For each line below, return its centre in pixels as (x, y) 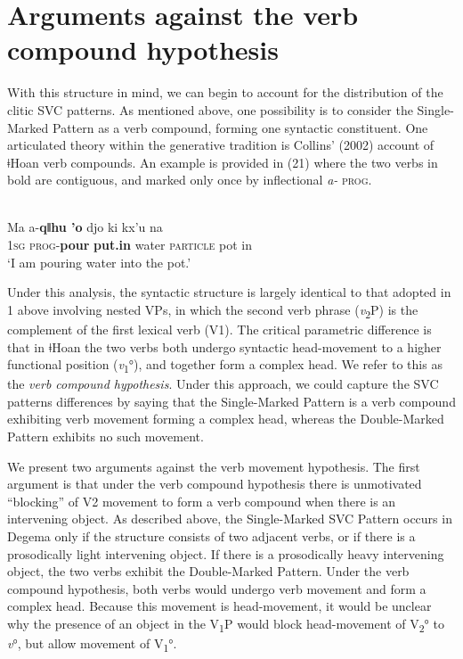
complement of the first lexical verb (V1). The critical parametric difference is (219, 329)
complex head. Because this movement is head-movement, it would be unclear (219, 606)
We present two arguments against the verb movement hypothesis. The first (214, 466)
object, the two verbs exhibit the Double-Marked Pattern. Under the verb (208, 571)
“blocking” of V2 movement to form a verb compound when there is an (202, 501)
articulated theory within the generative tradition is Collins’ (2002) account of (221, 145)
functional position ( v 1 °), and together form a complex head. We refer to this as (225, 365)
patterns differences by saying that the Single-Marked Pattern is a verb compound (231, 401)
